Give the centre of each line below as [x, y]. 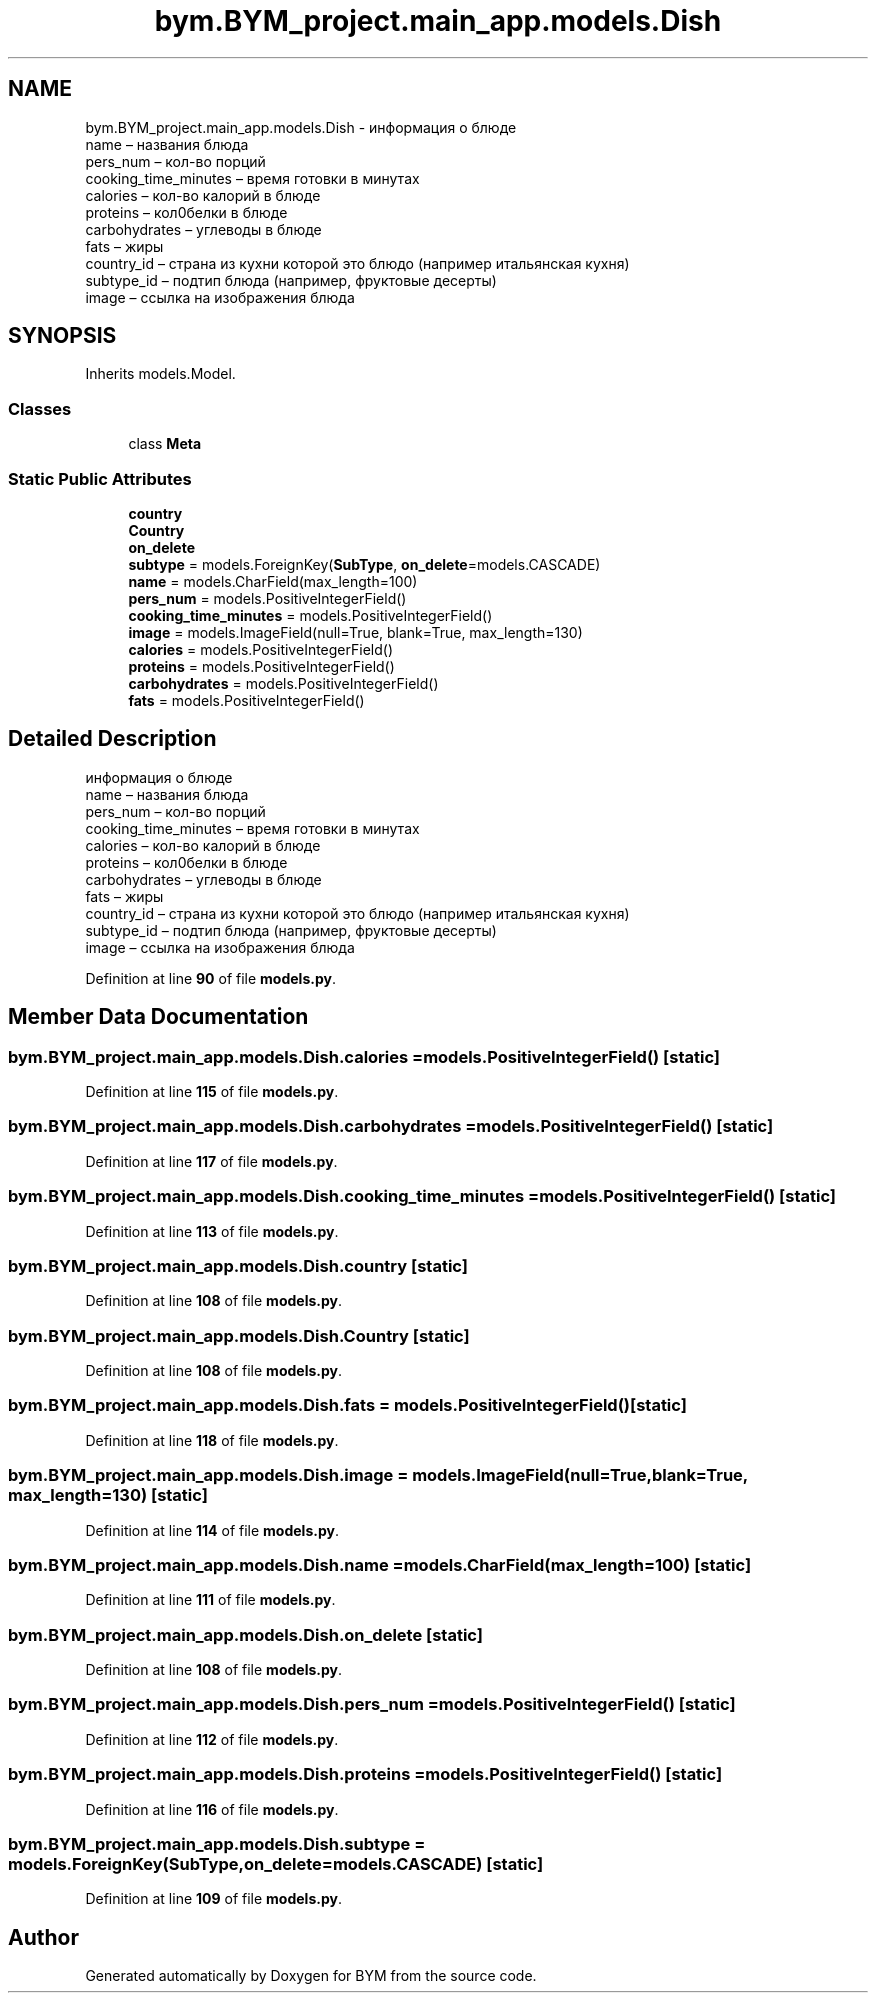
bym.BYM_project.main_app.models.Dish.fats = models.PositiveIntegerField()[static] [347, 1405]
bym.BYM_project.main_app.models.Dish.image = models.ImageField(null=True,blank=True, [378, 1475]
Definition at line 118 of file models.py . [212, 1440]
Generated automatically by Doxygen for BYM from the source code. [311, 1976]
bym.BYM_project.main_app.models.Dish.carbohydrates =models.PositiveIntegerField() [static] [391, 1126]
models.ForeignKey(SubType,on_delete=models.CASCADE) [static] [276, 1863]
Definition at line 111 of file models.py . [210, 1600]
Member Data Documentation [158, 1017]
